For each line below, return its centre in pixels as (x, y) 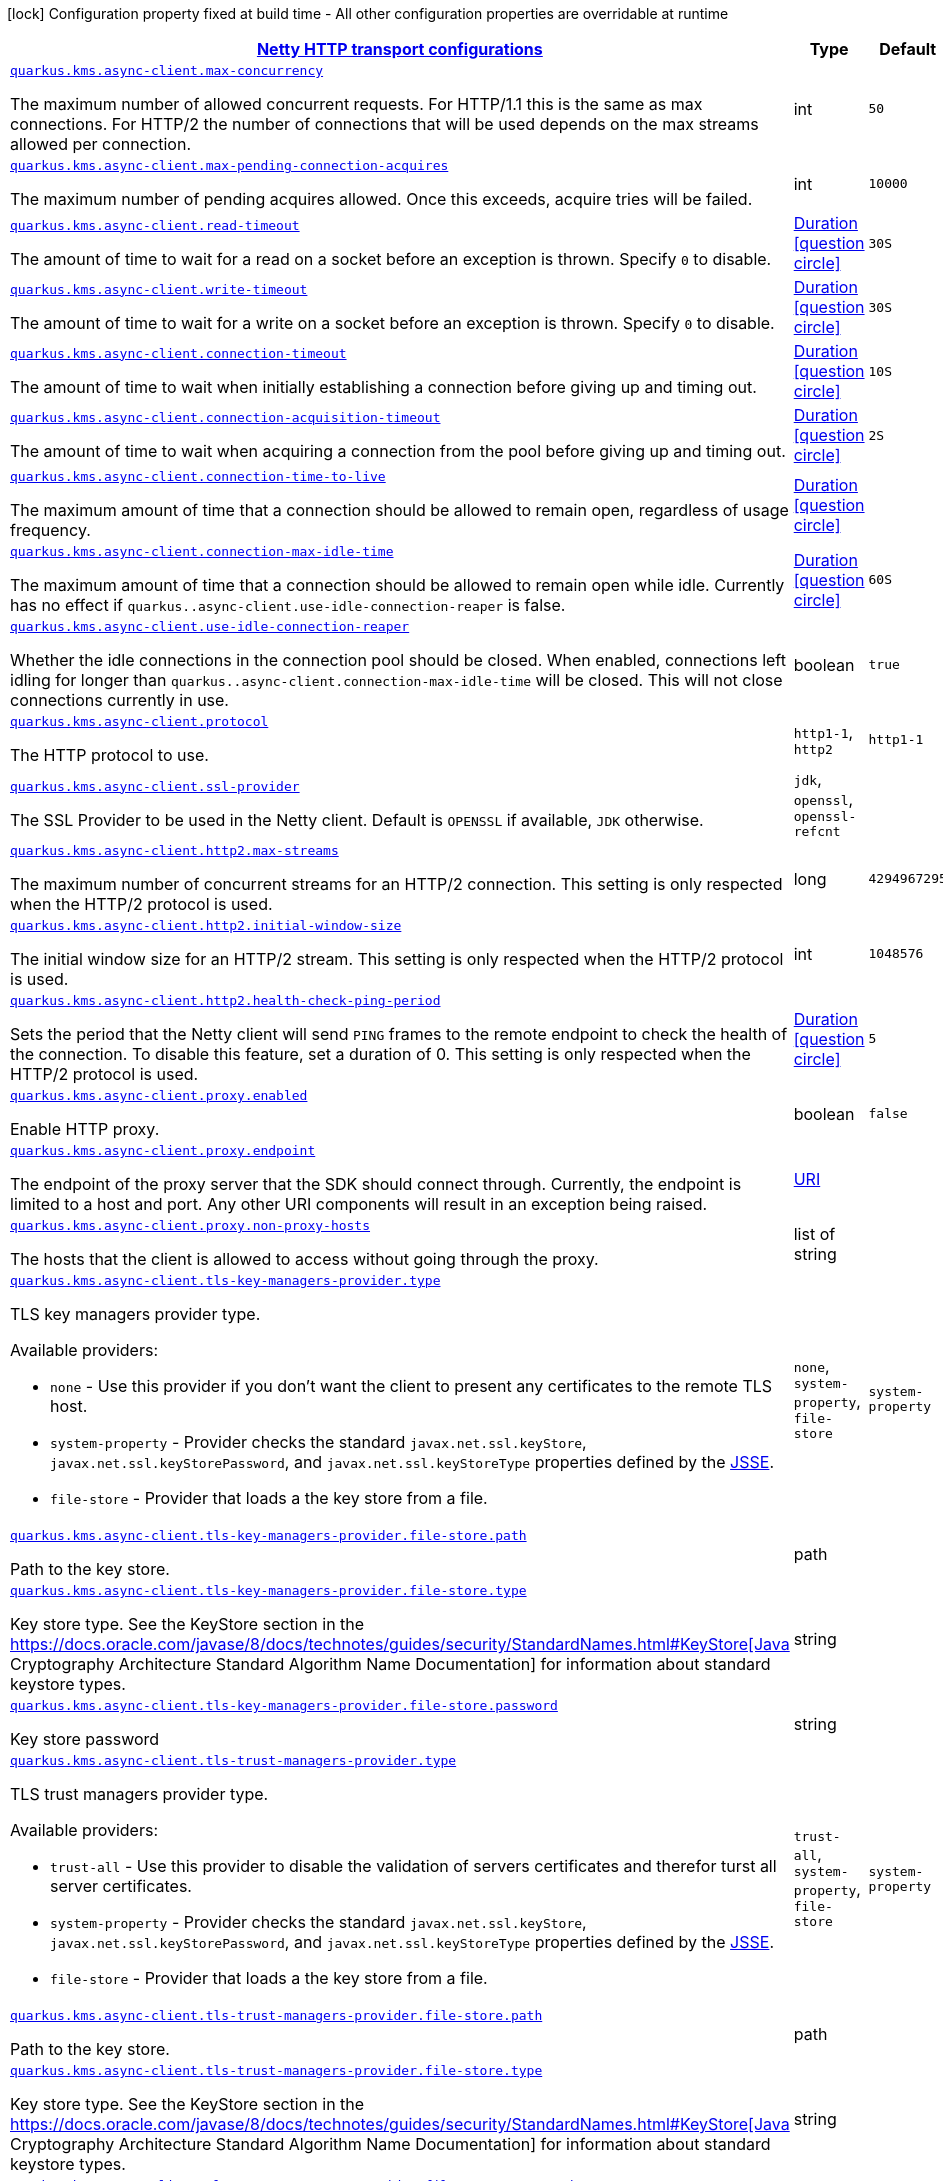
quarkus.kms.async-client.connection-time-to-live (198, 476)
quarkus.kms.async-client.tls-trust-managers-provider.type (233, 1760)
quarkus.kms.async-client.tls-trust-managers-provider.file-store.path (276, 2015)
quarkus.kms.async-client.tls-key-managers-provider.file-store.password (284, 1705)
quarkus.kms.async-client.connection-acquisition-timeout (225, 417)
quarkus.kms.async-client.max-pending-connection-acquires (229, 165)
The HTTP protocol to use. (109, 755)
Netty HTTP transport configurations (399, 49)
